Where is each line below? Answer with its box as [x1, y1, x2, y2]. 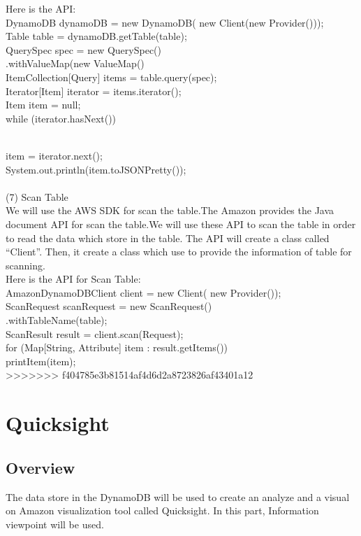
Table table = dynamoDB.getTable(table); [6, 29, 187, 43]
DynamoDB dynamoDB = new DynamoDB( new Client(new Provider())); [6, 15, 324, 29]
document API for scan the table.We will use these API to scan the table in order [6, 216, 356, 231]
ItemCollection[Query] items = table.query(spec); [6, 69, 217, 84]
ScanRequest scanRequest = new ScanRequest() [6, 299, 212, 313]
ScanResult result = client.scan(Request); [6, 326, 184, 341]
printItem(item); [6, 353, 76, 368]
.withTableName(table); [6, 313, 108, 327]
